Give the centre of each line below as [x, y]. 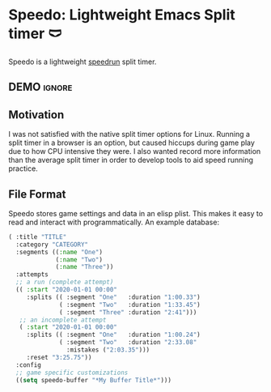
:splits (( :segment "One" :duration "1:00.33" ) [113, 297]
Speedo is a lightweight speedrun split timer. [83, 62]
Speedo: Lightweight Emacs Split [122, 15]
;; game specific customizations [72, 373]
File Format [37, 194]
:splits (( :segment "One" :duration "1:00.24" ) [113, 335]
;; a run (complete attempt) [65, 282]
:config [29, 365]
